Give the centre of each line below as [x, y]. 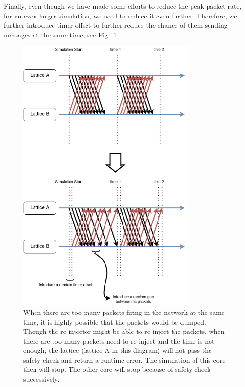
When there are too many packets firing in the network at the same [124, 312]
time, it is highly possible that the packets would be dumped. [115, 322]
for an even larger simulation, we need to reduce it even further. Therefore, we [121, 15]
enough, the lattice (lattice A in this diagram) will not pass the [118, 350]
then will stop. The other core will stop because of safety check [117, 369]
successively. [42, 379]
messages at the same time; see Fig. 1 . [61, 34]
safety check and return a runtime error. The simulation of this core [124, 359]
